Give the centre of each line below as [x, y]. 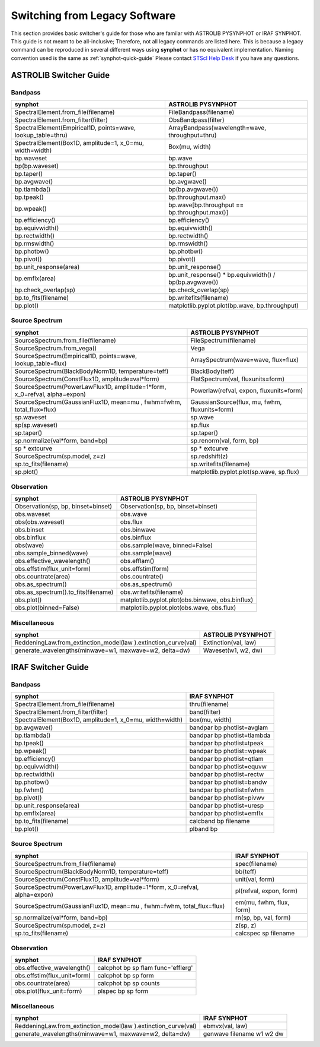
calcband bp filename [220, 821]
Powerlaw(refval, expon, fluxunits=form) [247, 390]
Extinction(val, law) [230, 643]
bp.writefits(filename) [198, 298]
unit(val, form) [255, 879]
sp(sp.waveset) [36, 425]
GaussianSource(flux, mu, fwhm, [236, 402]
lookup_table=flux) [41, 363]
